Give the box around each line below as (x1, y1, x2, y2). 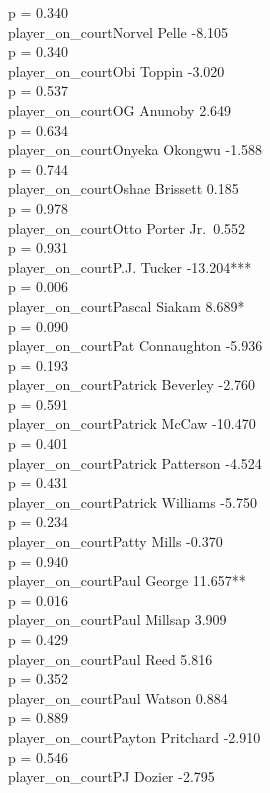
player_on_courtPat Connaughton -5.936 (8, 335, 263, 356)
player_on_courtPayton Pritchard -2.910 (8, 726, 261, 747)
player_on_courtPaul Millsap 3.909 (8, 609, 227, 630)
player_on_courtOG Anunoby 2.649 (8, 99, 232, 120)
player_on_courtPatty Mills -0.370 (8, 531, 223, 552)
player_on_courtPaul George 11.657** (8, 570, 246, 591)
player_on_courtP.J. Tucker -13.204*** (8, 256, 252, 277)
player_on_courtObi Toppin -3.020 (8, 60, 225, 81)
